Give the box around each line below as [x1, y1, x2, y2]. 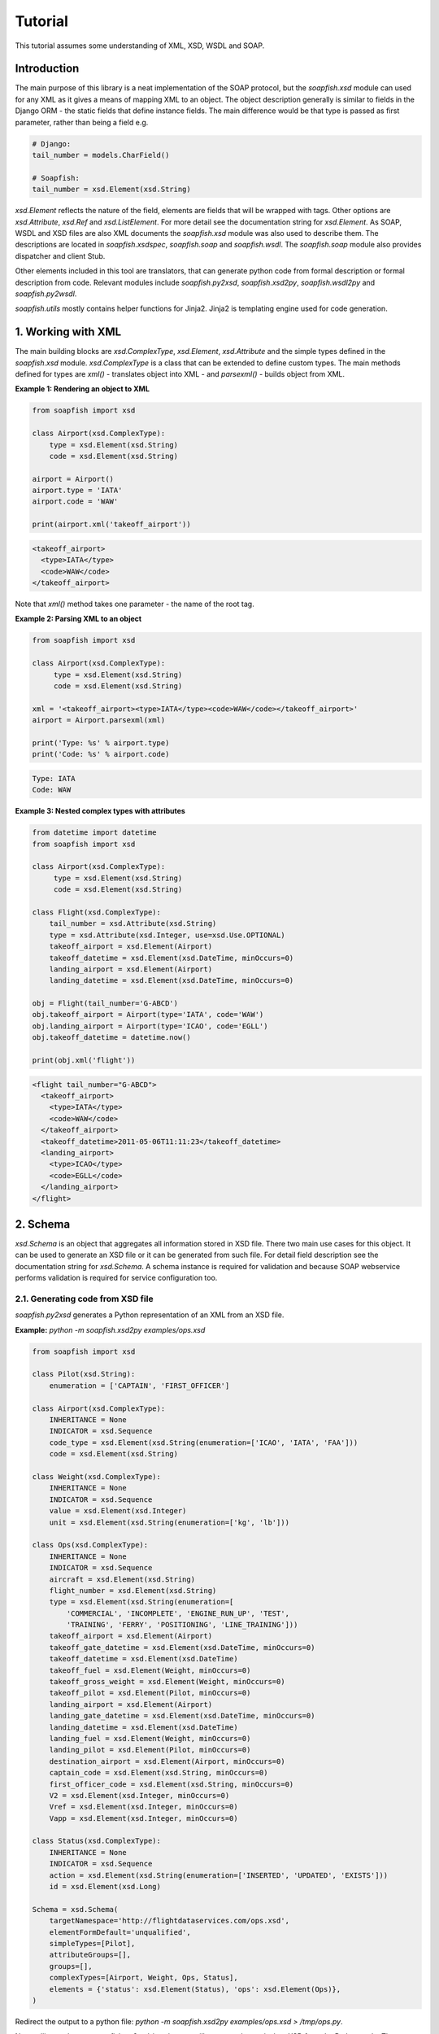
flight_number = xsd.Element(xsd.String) [49, 1586, 217, 1595]
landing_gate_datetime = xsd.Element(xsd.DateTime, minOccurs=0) [49, 1711, 315, 1721]
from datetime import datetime [32, 828, 158, 837]
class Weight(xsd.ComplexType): [32, 1472, 162, 1481]
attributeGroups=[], [49, 1950, 132, 1960]
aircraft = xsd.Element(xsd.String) [49, 1574, 195, 1584]
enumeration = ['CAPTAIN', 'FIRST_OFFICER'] [49, 1381, 230, 1390]
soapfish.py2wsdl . [15, 289, 77, 299]
